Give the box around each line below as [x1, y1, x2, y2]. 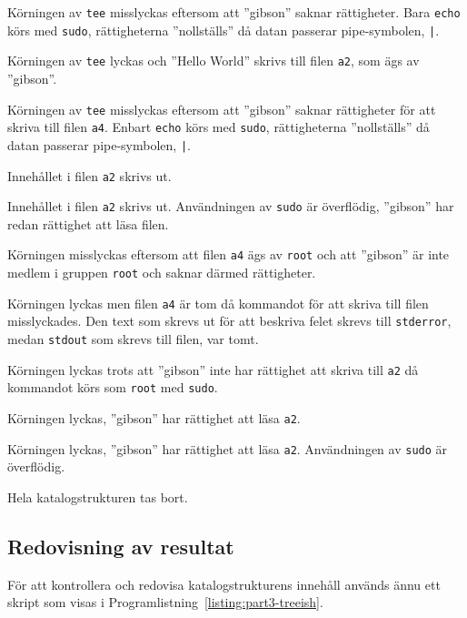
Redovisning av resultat [7, 532, 234, 560]
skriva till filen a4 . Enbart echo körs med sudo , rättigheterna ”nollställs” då [7, 117, 430, 137]
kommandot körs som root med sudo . [7, 378, 218, 397]
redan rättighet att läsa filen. [7, 214, 169, 233]
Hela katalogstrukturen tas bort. [7, 487, 188, 506]
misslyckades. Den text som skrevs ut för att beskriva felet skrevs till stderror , [7, 311, 452, 330]
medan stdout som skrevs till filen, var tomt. [7, 329, 259, 349]
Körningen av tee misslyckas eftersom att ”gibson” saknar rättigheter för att [7, 99, 436, 118]
